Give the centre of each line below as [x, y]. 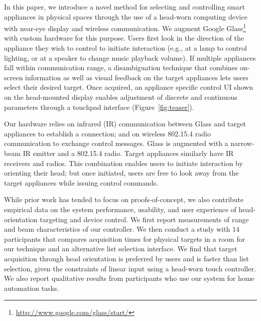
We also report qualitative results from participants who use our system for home [129, 278]
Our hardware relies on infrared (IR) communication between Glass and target [125, 124]
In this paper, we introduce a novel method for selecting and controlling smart [124, 7]
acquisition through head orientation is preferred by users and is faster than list [126, 258]
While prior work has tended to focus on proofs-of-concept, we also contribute [124, 199]
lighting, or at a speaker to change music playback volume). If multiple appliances [130, 57]
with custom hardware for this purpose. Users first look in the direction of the [124, 38]
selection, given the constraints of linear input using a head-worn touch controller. [130, 268]
